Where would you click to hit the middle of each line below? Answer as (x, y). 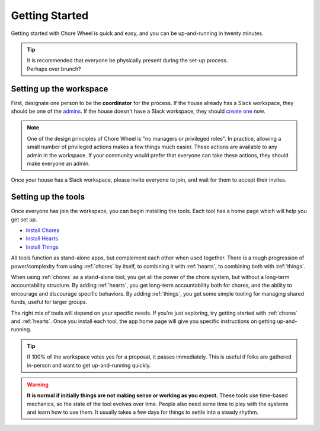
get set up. (24, 219)
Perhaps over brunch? (54, 69)
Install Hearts (42, 239)
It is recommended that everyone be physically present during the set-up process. (127, 61)
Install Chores (43, 230)
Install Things (42, 247)
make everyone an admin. (58, 163)
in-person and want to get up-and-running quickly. (89, 365)
